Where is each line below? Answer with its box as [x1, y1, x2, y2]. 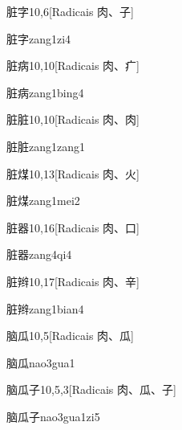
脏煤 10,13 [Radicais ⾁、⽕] [6, 165, 140, 182]
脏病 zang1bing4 [6, 84, 84, 100]
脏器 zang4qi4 [6, 246, 72, 263]
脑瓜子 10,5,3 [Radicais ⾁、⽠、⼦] [6, 381, 176, 398]
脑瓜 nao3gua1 [6, 354, 75, 371]
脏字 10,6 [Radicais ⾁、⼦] [6, 3, 134, 19]
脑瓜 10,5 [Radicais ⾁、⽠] [6, 327, 134, 344]
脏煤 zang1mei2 [6, 192, 80, 209]
